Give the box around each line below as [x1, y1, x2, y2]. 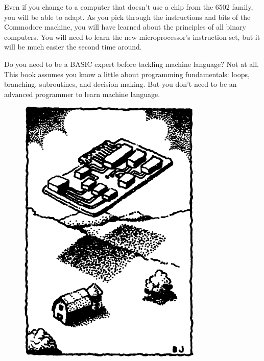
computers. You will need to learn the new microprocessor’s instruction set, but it [4, 31, 260, 42]
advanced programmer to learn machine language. [4, 88, 160, 99]
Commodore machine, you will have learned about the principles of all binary [4, 21, 246, 32]
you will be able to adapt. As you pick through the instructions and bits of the [4, 11, 251, 22]
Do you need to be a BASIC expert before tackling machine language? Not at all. [4, 58, 259, 69]
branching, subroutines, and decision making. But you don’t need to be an [4, 79, 237, 89]
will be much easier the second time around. [4, 41, 142, 52]
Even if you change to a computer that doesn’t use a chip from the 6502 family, [4, 2, 253, 12]
